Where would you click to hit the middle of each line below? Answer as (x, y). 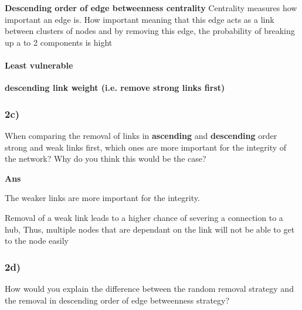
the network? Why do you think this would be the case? (106, 159)
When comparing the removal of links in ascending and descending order (141, 135)
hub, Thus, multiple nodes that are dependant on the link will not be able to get (150, 229)
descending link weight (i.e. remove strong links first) (115, 88)
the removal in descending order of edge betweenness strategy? (117, 300)
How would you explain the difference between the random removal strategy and (149, 288)
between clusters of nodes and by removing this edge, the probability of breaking (150, 31)
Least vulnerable (39, 65)
